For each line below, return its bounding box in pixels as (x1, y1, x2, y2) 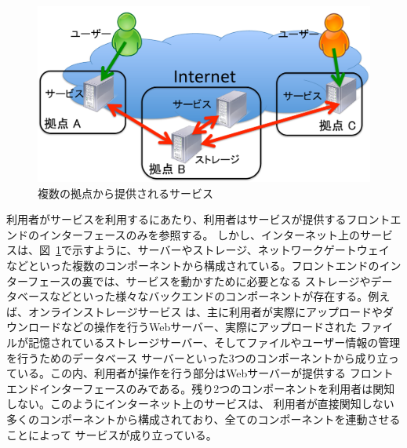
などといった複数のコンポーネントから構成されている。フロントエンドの (6, 257, 380, 273)
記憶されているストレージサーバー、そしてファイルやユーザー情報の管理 (27, 333, 401, 350)
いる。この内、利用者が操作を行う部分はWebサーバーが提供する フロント (16, 365, 394, 381)
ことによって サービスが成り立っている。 (6, 426, 217, 443)
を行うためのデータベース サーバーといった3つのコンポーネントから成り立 (6, 349, 388, 366)
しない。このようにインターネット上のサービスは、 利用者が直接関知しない (6, 395, 394, 412)
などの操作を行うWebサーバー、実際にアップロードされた (60, 319, 357, 335)
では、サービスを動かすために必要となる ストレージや (93, 272, 371, 289)
